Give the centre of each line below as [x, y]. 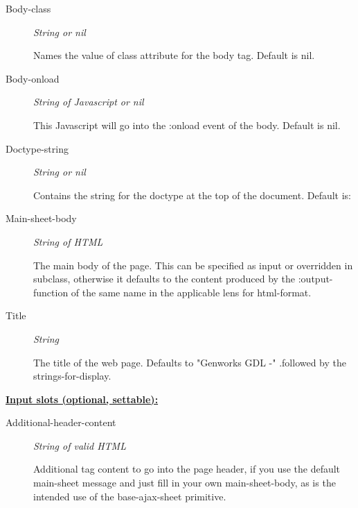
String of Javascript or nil [89, 102]
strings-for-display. [72, 376]
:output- [315, 279]
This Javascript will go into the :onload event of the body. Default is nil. [187, 125]
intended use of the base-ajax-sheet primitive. [130, 496]
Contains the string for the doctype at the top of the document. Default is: [193, 195]
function [51, 292]
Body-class [28, 8]
